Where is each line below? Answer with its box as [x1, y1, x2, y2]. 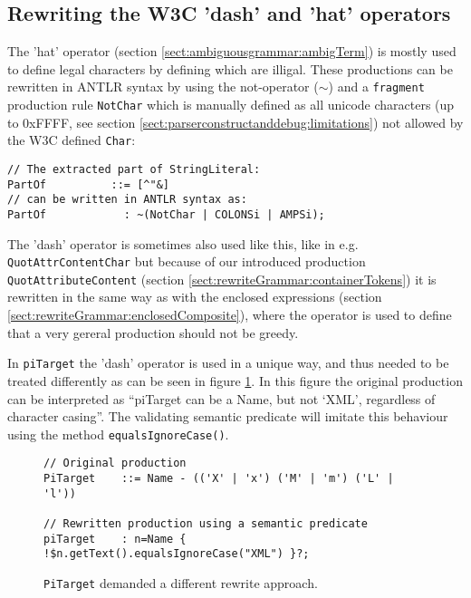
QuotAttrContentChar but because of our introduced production [7, 252, 366, 271]
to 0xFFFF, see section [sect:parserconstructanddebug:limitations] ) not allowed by [7, 112, 464, 131]
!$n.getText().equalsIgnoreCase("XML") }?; [43, 547, 310, 561]
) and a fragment [328, 77, 425, 96]
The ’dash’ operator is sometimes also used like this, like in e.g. [7, 234, 359, 253]
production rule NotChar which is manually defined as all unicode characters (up [7, 95, 455, 114]
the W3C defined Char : [7, 130, 136, 149]
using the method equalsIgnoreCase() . [7, 424, 229, 443]
